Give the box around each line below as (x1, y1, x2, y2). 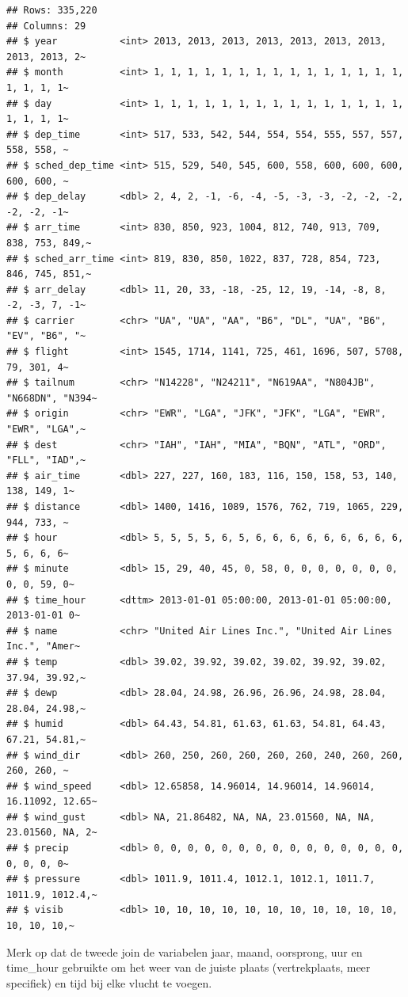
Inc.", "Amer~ (6, 641, 81, 653)
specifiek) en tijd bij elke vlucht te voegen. (6, 974, 212, 991)
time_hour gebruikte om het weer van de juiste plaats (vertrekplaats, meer (6, 959, 371, 976)
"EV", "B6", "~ (6, 330, 86, 342)
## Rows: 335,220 (6, 5, 97, 16)
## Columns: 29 (6, 20, 86, 32)
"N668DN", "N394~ (6, 392, 97, 404)
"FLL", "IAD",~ (6, 455, 86, 466)
